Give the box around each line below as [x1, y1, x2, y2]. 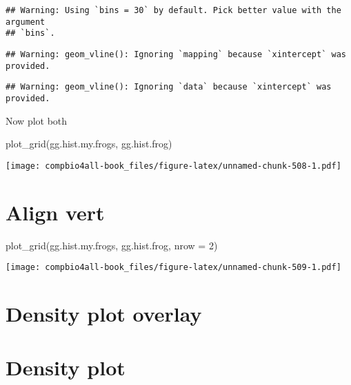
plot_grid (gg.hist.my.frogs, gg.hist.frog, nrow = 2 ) [6, 238, 218, 252]
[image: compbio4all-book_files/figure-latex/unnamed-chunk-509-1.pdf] [6, 262, 341, 273]
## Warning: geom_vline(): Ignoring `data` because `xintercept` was [6, 82, 332, 92]
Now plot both [6, 113, 68, 127]
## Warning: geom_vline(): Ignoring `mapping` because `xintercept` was [6, 49, 346, 59]
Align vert [6, 198, 105, 226]
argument [6, 17, 46, 27]
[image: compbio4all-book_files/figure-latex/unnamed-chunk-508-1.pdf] [6, 160, 341, 171]
